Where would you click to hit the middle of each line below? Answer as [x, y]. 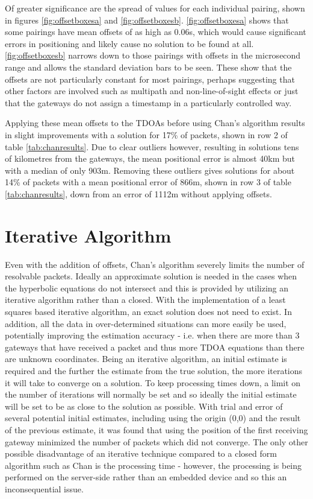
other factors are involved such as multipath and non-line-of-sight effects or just [152, 91]
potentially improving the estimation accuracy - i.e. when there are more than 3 [152, 335]
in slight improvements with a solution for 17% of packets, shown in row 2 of [146, 134]
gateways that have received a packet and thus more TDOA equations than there [155, 347]
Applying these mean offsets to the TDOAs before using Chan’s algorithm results [155, 123]
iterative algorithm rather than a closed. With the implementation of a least [145, 300]
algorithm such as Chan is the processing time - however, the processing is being [153, 465]
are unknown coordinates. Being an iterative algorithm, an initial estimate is [146, 359]
